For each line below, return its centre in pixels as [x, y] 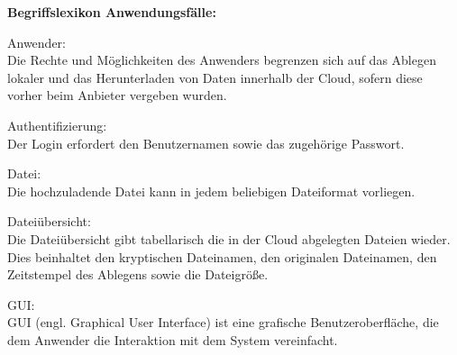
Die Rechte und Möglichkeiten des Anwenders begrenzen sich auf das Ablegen [222, 60]
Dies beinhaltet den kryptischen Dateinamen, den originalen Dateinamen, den [222, 256]
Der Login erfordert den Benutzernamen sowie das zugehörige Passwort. [206, 143]
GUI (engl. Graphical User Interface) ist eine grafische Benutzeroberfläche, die [223, 322]
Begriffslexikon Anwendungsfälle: [112, 12]
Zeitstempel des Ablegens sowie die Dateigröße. [138, 274]
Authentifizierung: [57, 125]
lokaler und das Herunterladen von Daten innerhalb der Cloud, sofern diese [215, 77]
